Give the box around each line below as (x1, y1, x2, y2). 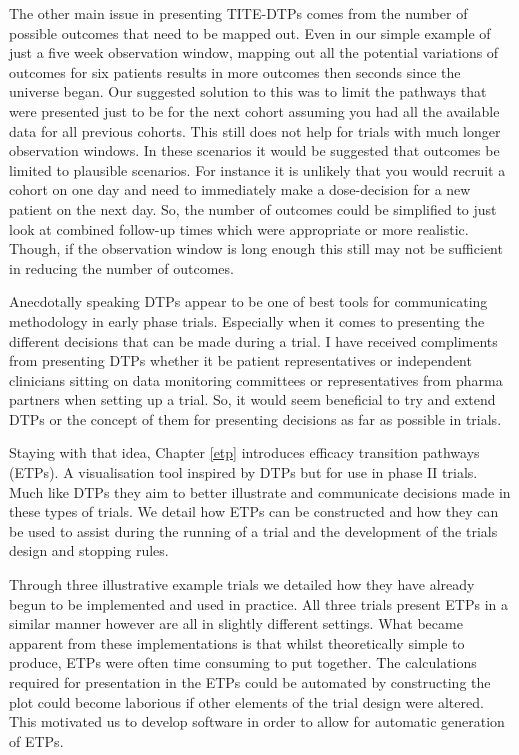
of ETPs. (9, 730, 64, 751)
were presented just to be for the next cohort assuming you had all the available (9, 100, 500, 121)
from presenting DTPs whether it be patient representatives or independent (9, 350, 472, 371)
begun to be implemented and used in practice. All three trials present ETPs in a (9, 593, 509, 614)
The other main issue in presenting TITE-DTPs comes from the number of (9, 3, 468, 23)
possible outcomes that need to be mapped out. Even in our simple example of (9, 22, 491, 43)
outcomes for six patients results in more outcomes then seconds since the (9, 61, 461, 82)
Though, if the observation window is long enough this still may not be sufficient (9, 238, 503, 259)
